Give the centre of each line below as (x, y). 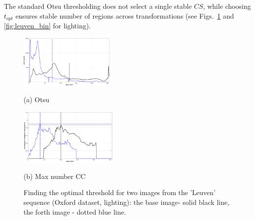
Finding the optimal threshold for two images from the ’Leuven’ (120, 192)
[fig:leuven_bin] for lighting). (48, 26)
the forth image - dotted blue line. (75, 211)
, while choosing (227, 6)
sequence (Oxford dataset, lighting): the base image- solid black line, (127, 202)
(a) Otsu (37, 99)
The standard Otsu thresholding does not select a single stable (98, 6)
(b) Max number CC (55, 176)
